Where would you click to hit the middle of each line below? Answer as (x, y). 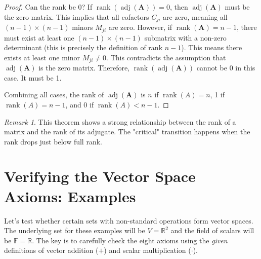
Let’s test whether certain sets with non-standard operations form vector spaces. (129, 220)
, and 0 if (80, 104)
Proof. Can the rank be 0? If (48, 7)
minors (82, 27)
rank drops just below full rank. (53, 141)
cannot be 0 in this (226, 68)
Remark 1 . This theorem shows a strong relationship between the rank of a (120, 121)
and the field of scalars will (212, 230)
